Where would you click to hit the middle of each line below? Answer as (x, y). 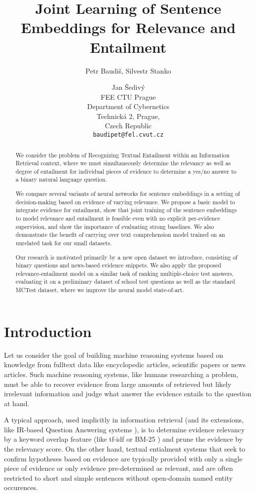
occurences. (21, 487)
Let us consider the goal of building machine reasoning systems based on (114, 355)
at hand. (17, 403)
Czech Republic (128, 126)
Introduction (48, 331)
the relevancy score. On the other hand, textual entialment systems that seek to (125, 449)
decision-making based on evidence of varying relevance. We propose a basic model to (125, 202)
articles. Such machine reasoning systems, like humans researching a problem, (121, 374)
